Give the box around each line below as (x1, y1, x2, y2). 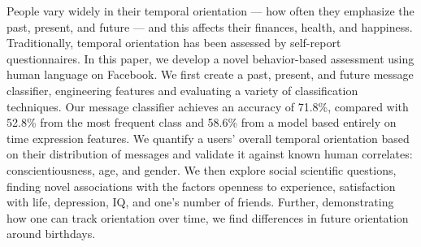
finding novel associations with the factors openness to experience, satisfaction (7, 177, 396, 194)
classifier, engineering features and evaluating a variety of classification (7, 81, 358, 98)
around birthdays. (7, 225, 96, 242)
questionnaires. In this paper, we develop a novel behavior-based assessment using (7, 50, 414, 67)
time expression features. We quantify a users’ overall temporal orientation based (7, 129, 410, 146)
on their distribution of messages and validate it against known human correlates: (7, 145, 413, 162)
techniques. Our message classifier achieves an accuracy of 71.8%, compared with (7, 97, 409, 115)
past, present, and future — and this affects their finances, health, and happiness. (7, 18, 413, 35)
